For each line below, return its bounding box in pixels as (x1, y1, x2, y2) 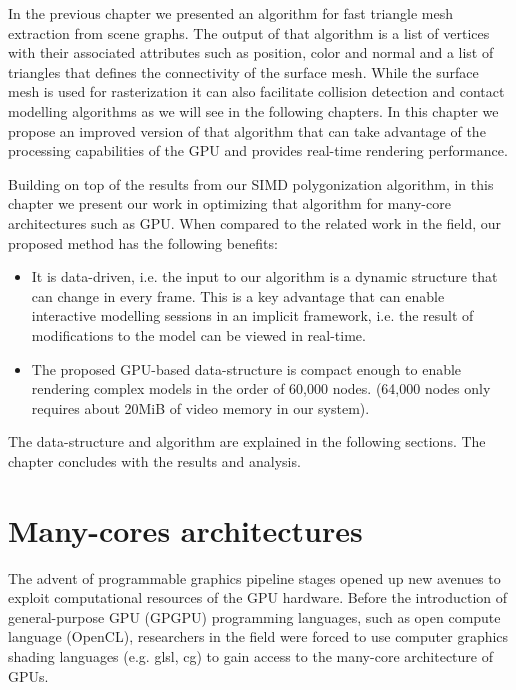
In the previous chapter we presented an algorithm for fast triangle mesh (8, 3, 454, 23)
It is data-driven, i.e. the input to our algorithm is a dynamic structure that (31, 266, 498, 287)
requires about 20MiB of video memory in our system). (31, 397, 370, 418)
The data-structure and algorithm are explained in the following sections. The (8, 431, 486, 452)
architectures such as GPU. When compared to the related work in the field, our (8, 212, 502, 233)
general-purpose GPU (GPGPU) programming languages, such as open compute (8, 606, 501, 627)
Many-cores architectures (8, 509, 363, 550)
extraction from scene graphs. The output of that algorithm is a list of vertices (8, 22, 490, 43)
